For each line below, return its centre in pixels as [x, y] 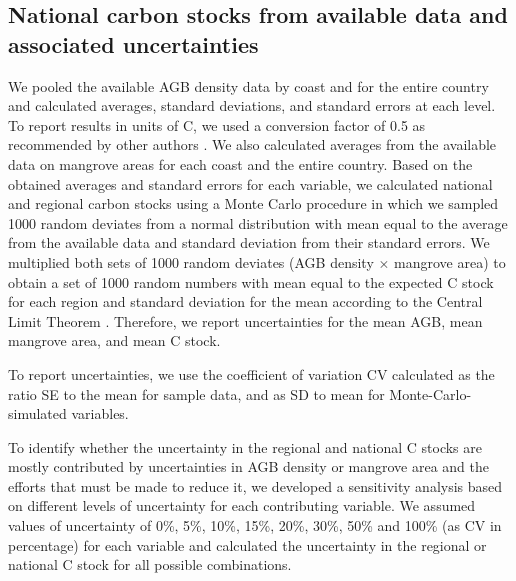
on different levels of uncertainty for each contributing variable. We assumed [242, 505]
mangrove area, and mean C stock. [114, 340]
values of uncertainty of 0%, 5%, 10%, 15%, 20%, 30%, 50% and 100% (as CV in [255, 525]
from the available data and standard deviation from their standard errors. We [249, 242]
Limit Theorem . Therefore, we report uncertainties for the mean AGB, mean [245, 320]
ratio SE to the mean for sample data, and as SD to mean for [196, 393]
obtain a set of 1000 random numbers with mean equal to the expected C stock [251, 281]
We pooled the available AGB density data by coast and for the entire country [248, 85]
